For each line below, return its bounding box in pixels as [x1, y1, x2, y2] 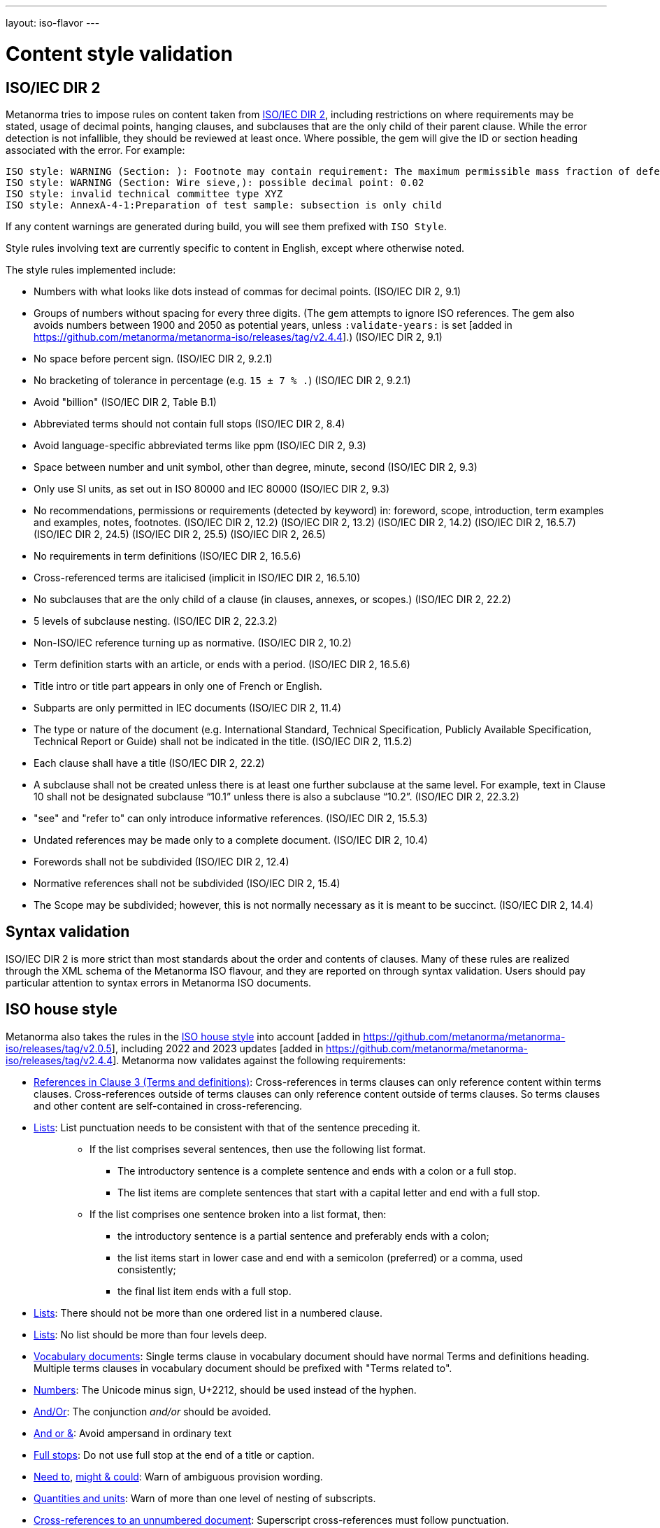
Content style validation [6, 41, 233, 66]
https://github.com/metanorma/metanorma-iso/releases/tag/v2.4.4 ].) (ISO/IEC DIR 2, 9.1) [34, 330, 443, 343]
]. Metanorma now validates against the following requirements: [113, 1054, 406, 1066]
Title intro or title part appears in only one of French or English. [34, 679, 322, 692]
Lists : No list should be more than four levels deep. [34, 1328, 267, 1340]
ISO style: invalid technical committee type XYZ [6, 188, 283, 199]
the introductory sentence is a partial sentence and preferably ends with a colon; [117, 1229, 489, 1242]
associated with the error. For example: [6, 143, 185, 156]
